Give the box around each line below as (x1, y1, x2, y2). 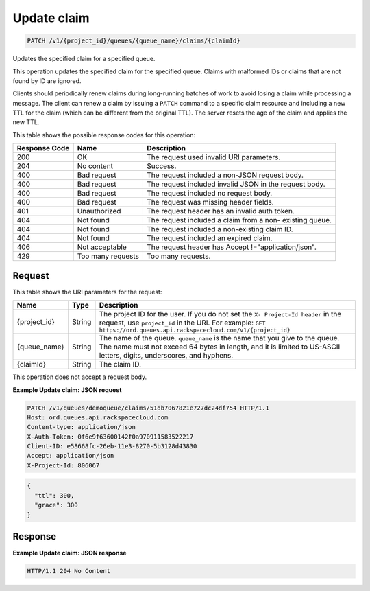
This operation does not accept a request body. (12, 373, 147, 381)
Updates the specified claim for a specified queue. (12, 55, 156, 63)
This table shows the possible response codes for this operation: (12, 130, 196, 139)
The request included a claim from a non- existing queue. (147, 216, 332, 225)
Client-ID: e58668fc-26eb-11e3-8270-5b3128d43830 (27, 443, 197, 450)
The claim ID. (99, 360, 142, 369)
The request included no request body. (147, 189, 273, 198)
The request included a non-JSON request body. (147, 170, 304, 180)
